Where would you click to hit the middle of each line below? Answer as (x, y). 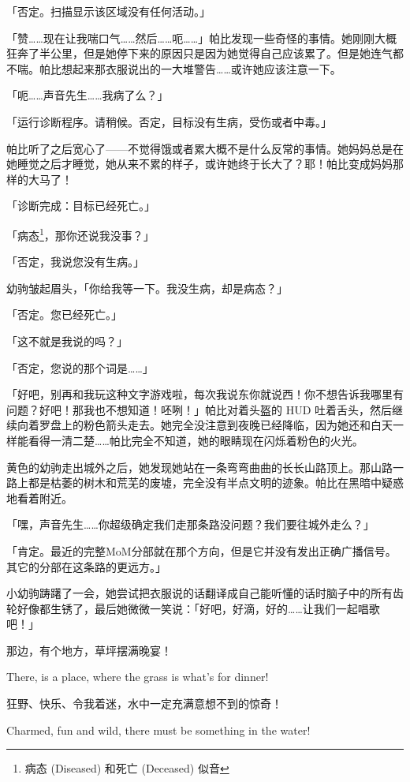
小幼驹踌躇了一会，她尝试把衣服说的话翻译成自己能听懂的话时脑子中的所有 (199, 593)
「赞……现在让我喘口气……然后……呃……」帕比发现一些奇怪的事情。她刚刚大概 (202, 37)
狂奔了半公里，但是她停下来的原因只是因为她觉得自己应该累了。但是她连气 (199, 53)
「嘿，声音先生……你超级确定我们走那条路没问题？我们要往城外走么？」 (190, 524)
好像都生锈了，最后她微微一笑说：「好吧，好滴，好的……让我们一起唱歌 (198, 608)
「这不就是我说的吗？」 (67, 340)
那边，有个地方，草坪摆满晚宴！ (89, 650)
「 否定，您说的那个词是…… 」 (80, 367)
